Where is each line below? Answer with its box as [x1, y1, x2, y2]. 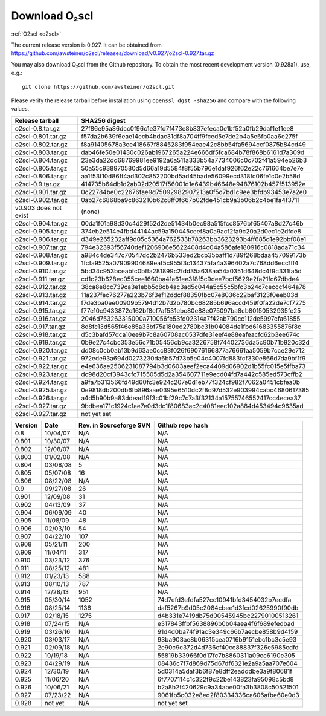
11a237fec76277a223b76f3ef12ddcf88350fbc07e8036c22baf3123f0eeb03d [80, 290, 298, 299]
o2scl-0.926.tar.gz [14, 394, 68, 402]
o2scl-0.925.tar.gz [14, 386, 68, 394]
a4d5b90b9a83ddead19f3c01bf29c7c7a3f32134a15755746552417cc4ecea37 [80, 394, 301, 402]
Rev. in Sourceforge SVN [78, 421, 151, 429]
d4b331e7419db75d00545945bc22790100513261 [157, 611, 299, 620]
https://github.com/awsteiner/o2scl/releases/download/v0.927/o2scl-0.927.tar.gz [11, 50, 214, 57]
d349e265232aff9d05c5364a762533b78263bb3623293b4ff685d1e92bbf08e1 [80, 235, 307, 243]
